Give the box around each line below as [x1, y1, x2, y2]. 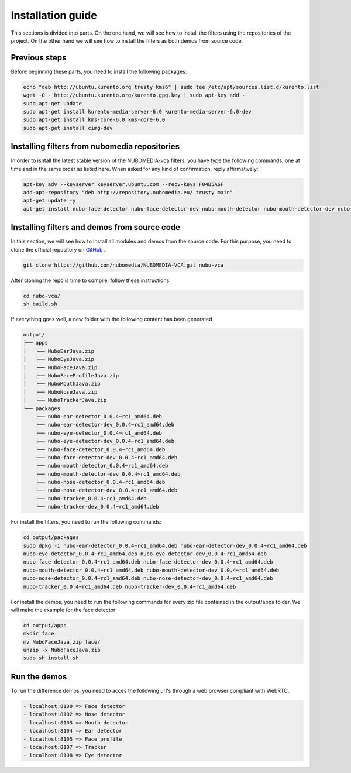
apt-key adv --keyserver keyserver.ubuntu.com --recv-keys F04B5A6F [23, 181, 224, 187]
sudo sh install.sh [23, 655, 79, 661]
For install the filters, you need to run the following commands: [11, 518, 162, 525]
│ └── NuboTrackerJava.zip [23, 397, 107, 404]
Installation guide [11, 9, 98, 22]
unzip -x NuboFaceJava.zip [23, 647, 101, 654]
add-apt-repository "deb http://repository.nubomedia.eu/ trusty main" [23, 189, 233, 196]
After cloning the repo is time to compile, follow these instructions [11, 277, 170, 284]
